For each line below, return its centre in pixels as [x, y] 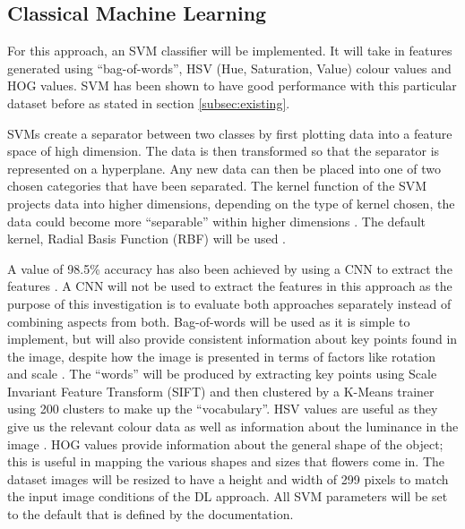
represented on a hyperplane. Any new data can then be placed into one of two [224, 168]
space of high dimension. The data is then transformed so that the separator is [224, 151]
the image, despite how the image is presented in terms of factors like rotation [222, 356]
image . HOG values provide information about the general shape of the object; [225, 444]
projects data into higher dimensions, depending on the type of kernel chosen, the [231, 203]
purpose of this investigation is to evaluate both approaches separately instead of [229, 303]
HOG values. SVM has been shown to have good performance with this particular [232, 85]
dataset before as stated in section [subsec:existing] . [149, 102]
